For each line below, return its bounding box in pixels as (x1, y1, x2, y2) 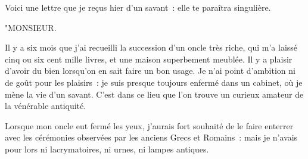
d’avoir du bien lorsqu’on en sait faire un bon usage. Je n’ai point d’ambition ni (5, 64, 295, 77)
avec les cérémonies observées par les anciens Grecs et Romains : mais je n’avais (5, 131, 298, 144)
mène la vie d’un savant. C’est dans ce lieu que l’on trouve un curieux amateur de (5, 88, 304, 100)
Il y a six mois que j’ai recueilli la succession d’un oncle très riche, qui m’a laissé (5, 41, 298, 54)
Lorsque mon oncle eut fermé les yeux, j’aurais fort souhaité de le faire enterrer (5, 119, 294, 132)
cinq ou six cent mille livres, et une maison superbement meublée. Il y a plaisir (5, 52, 293, 65)
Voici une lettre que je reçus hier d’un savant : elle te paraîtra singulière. (5, 1, 271, 13)
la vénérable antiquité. (5, 99, 86, 112)
